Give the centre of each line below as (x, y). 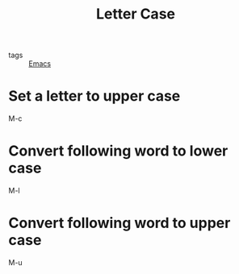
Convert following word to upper (119, 223)
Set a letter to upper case (94, 96)
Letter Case (136, 14)
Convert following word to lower (118, 151)
